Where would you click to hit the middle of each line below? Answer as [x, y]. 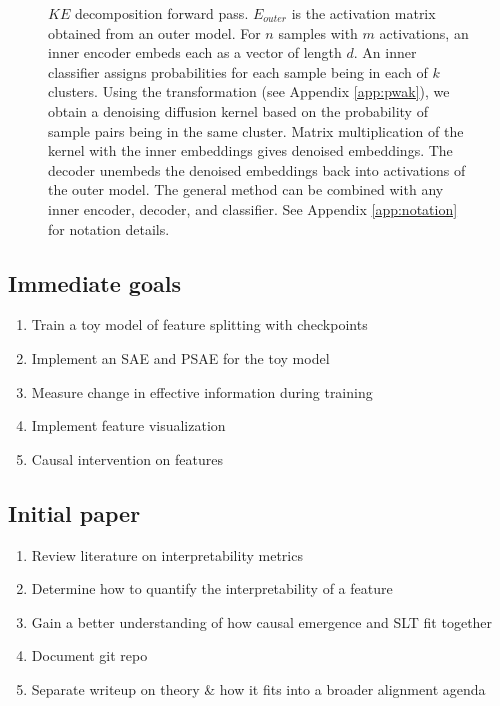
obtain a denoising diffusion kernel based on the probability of [238, 110]
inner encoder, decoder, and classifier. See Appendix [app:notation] [253, 208]
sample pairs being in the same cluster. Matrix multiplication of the [256, 130]
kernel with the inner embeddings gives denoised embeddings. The [250, 150]
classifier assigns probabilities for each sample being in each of [238, 71]
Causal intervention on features [127, 458]
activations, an [424, 32]
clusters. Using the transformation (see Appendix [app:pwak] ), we [249, 91]
